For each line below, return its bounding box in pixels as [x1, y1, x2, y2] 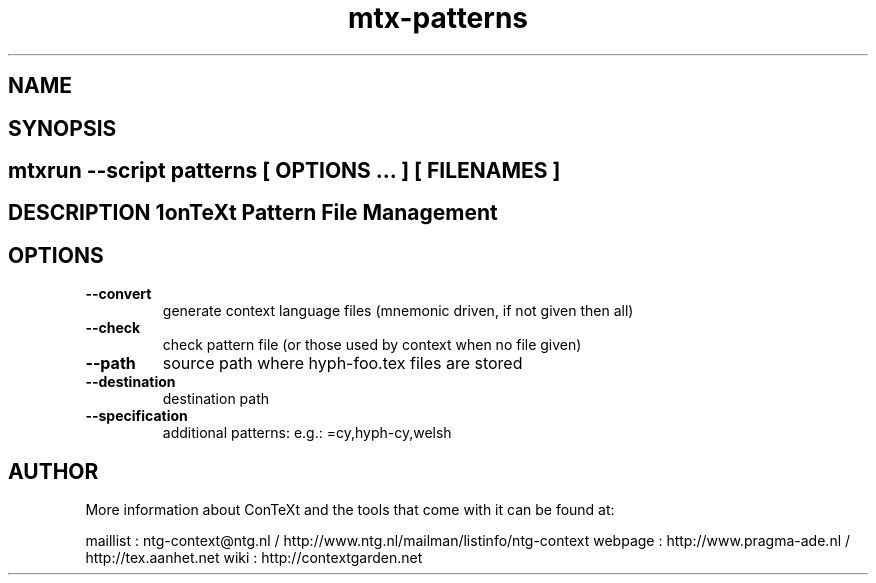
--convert [85, 285, 152, 303]
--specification [85, 407, 188, 425]
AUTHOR [8, 458, 99, 484]
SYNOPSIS [8, 115, 117, 141]
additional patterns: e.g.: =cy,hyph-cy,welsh [162, 424, 452, 442]
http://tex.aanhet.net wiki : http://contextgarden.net [85, 549, 423, 567]
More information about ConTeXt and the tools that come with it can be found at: [85, 501, 615, 519]
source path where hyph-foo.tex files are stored [162, 353, 523, 374]
